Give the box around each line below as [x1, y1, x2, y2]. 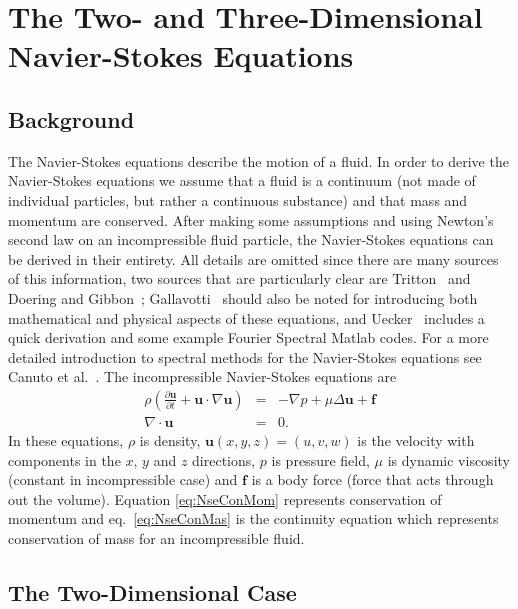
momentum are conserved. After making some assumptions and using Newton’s [8, 209, 494, 230]
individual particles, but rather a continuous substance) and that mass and [8, 189, 468, 210]
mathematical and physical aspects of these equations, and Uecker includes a [8, 307, 485, 328]
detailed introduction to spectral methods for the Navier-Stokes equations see [8, 346, 482, 367]
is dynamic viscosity [387, 449, 510, 470]
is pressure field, [271, 449, 370, 470]
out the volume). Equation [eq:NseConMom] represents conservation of [8, 488, 442, 509]
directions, [192, 449, 256, 470]
